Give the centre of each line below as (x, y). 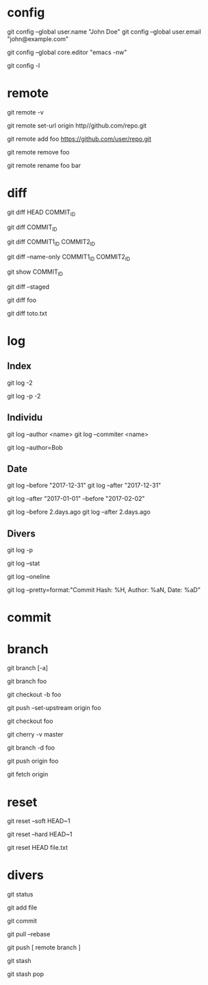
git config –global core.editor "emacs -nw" (67, 52)
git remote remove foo (38, 152)
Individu (25, 417)
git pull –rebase (29, 934)
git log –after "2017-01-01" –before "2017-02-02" (76, 499)
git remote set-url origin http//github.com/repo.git (77, 126)
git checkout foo (30, 721)
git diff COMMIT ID (32, 228)
